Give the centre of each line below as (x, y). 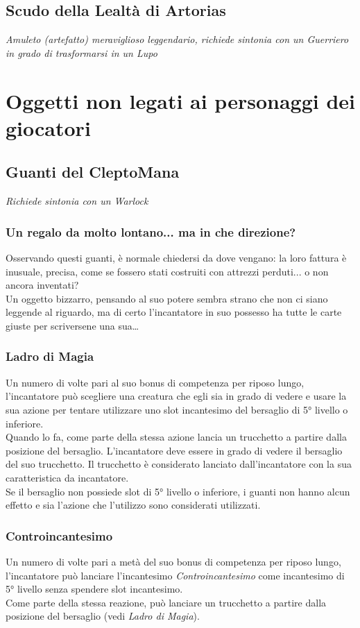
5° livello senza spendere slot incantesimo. (94, 589)
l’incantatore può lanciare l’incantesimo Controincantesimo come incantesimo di (175, 575)
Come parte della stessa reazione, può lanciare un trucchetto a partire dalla (166, 602)
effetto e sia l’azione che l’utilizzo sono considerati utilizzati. (133, 505)
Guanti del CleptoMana (93, 172)
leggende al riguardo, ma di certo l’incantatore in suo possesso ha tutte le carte (174, 312)
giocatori (48, 127)
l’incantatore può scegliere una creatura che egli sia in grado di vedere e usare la (176, 396)
